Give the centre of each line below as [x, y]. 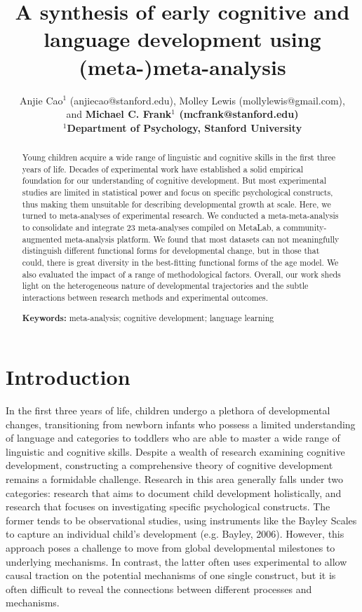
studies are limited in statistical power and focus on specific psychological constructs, [177, 192]
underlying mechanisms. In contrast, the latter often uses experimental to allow [176, 561]
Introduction [68, 377]
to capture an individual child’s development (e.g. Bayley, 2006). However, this [175, 534]
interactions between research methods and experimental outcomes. [145, 297]
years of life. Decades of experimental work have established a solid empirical [163, 169]
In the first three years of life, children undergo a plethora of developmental [168, 410]
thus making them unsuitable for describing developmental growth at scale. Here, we [176, 204]
